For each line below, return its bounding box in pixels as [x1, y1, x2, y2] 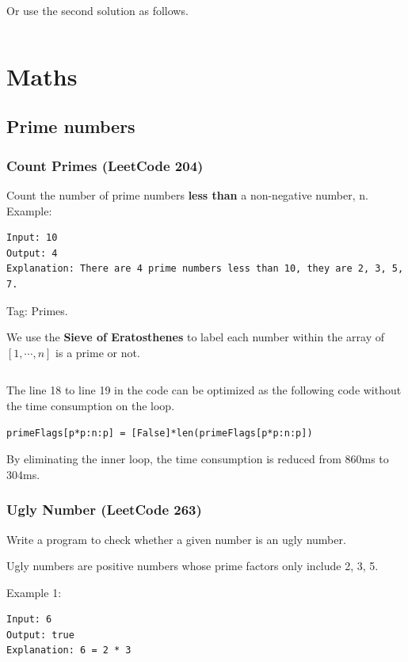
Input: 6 [6, 614, 52, 626]
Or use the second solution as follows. [6, 2, 189, 18]
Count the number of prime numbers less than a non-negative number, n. [6, 186, 368, 203]
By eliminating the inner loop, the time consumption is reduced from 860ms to [6, 451, 389, 467]
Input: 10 [6, 232, 58, 244]
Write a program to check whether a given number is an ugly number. [6, 531, 346, 547]
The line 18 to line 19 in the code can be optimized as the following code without [6, 382, 402, 398]
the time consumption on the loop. [6, 397, 175, 413]
